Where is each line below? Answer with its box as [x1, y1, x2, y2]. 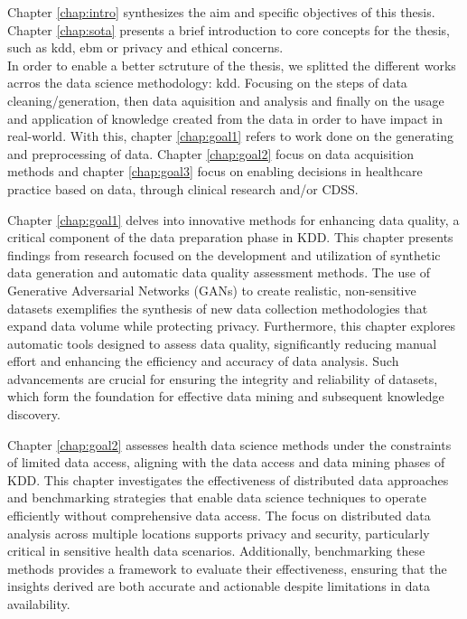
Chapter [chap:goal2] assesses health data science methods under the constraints [7, 435, 452, 454]
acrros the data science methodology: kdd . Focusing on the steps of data [7, 73, 407, 92]
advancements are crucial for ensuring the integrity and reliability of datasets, [7, 369, 438, 388]
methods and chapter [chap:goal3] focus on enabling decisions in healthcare [7, 162, 423, 181]
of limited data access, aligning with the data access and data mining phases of [7, 453, 445, 472]
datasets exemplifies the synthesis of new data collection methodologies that [7, 298, 428, 317]
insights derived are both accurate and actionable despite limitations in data [7, 577, 430, 596]
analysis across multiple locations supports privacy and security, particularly [7, 523, 430, 542]
